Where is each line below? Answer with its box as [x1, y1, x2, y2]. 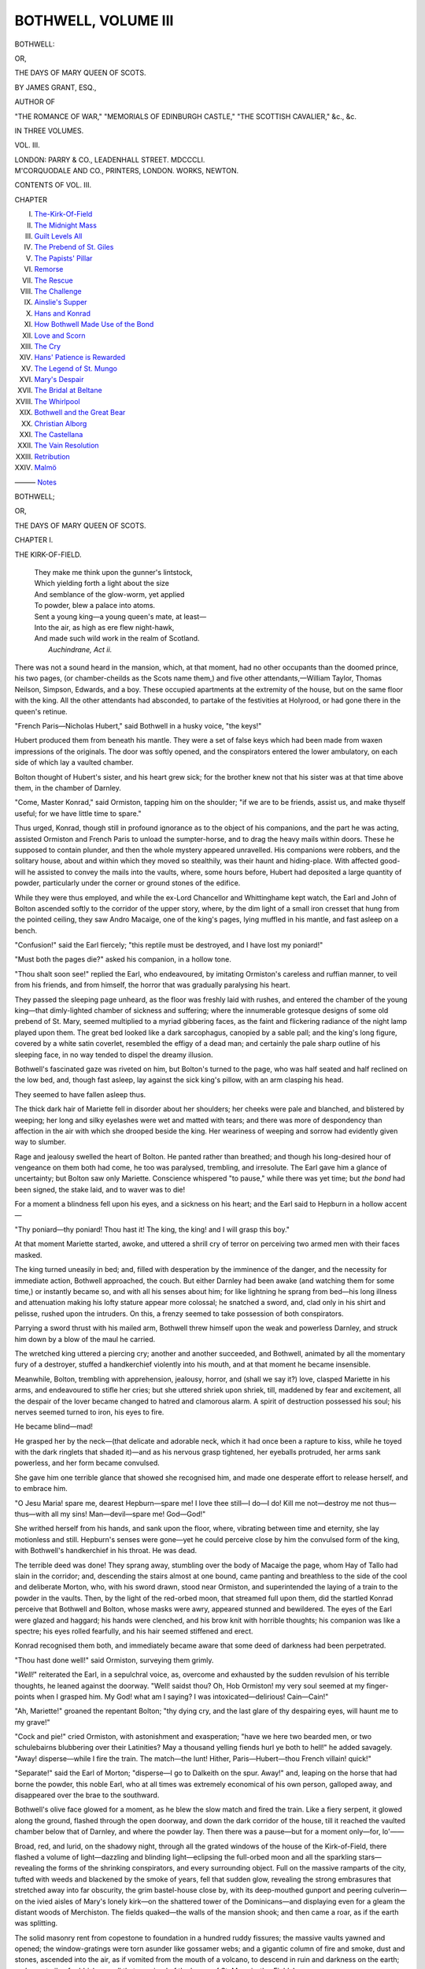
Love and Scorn [34, 331, 86, 340]
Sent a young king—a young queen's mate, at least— [34, 611, 207, 621]
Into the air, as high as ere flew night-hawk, [34, 622, 175, 632]
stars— [358, 1852, 382, 1862]
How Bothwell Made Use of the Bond [34, 320, 154, 329]
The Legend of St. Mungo [34, 363, 118, 373]
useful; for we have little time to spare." [14, 808, 142, 818]
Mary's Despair [34, 375, 84, 384]
